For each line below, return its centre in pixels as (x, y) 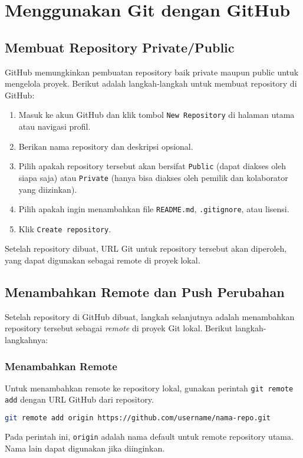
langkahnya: (27, 340)
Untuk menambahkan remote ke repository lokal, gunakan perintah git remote (149, 388)
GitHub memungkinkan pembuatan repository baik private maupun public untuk (152, 72)
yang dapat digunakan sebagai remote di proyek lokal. (103, 260)
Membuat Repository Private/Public (120, 47)
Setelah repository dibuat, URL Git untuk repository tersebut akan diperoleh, (146, 248)
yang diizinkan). (48, 189)
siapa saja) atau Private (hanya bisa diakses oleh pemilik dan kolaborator (153, 177)
